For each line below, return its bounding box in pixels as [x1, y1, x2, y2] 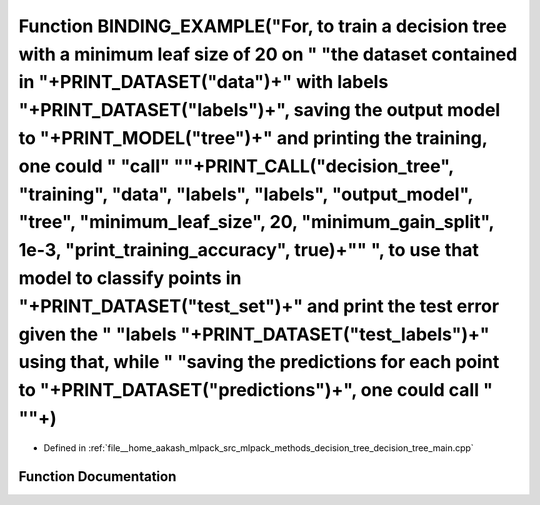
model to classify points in [18, 266, 242, 289]
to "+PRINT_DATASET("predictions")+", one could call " [18, 379, 494, 402]
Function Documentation [18, 468, 177, 485]
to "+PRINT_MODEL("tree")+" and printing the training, [18, 126, 488, 149]
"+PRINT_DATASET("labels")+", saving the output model [18, 99, 501, 122]
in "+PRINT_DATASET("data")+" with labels [18, 71, 389, 94]
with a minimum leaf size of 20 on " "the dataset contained [18, 43, 518, 65]
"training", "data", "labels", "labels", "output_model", [18, 183, 474, 205]
